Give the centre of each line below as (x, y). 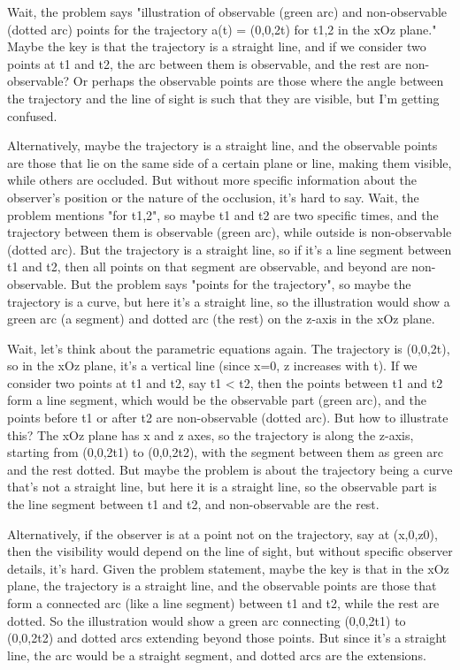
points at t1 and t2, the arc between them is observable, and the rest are (204, 63)
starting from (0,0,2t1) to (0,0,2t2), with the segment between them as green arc (226, 452)
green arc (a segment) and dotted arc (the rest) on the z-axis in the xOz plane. (221, 319)
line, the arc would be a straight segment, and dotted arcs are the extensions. (217, 655)
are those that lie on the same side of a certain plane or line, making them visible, (230, 162)
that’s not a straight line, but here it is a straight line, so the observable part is (222, 487)
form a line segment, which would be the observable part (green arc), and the (217, 400)
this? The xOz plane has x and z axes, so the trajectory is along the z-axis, (211, 434)
